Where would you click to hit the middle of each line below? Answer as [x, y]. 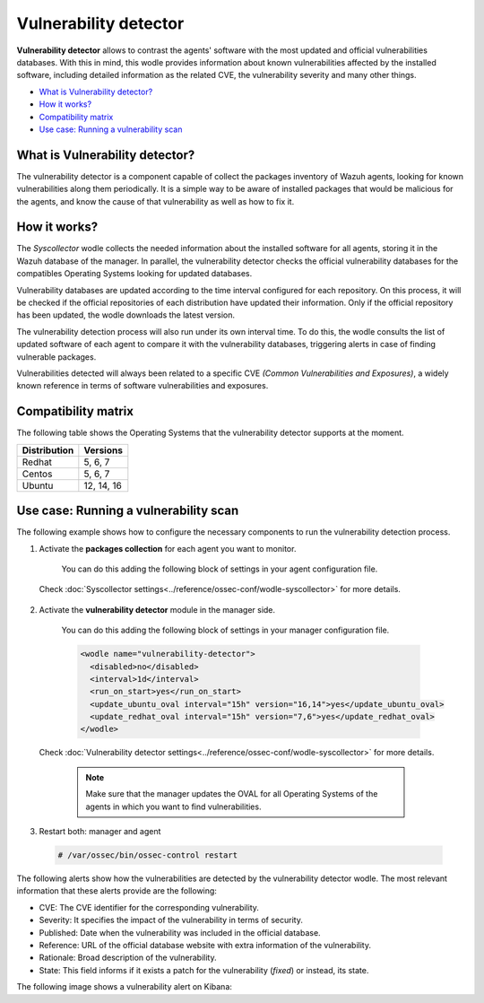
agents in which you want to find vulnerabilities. [173, 807]
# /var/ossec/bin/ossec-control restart [147, 855]
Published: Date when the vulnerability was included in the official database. [180, 932]
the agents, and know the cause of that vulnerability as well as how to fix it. [156, 201]
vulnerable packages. [56, 357]
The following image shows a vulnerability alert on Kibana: [125, 987]
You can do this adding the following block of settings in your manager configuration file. [225, 630]
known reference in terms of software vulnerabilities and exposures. [143, 386]
